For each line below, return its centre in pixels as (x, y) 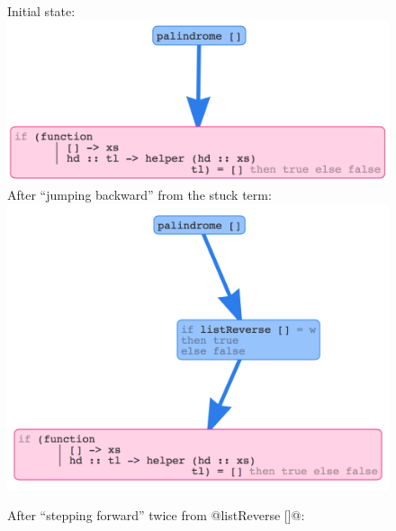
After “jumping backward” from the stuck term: (139, 195)
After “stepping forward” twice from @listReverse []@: (156, 515)
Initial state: (41, 11)
